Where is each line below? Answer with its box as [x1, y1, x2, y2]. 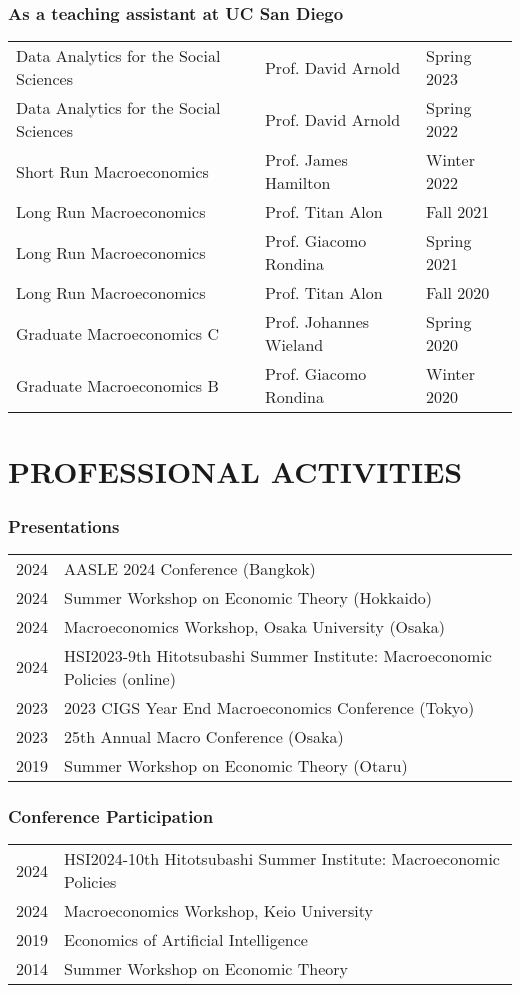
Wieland [264, 333, 324, 357]
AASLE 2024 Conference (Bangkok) [64, 556, 316, 580]
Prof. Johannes [264, 310, 370, 334]
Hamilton [264, 171, 331, 195]
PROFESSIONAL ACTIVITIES [8, 451, 463, 492]
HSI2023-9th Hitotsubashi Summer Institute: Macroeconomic [64, 643, 492, 667]
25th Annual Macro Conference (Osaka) [64, 724, 344, 748]
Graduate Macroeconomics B [16, 373, 219, 397]
